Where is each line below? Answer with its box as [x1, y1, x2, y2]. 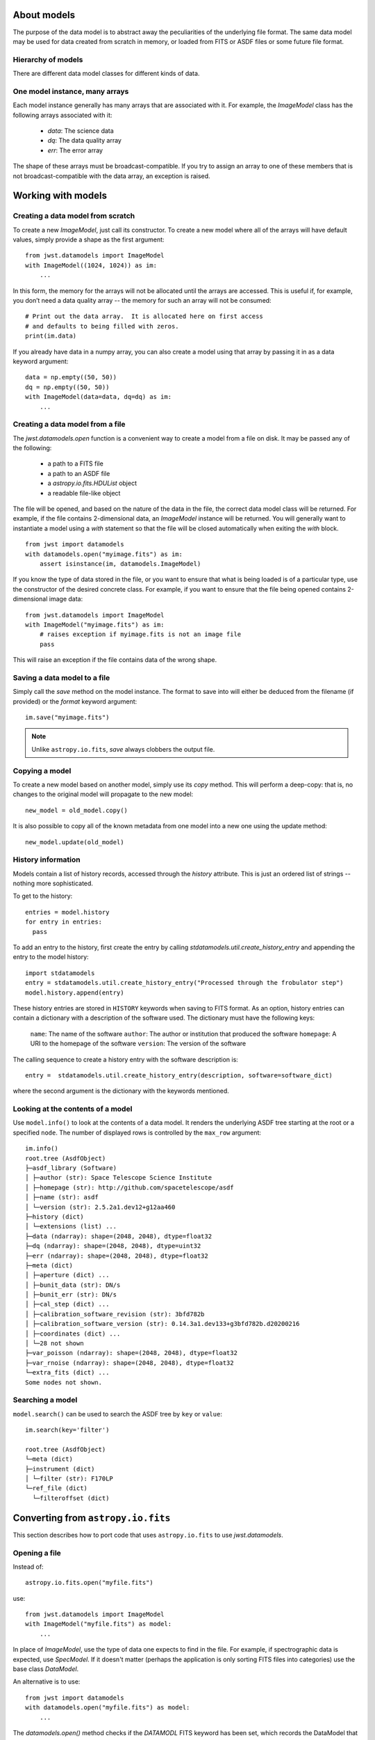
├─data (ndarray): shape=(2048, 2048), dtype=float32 [25, 1232, 212, 1240]
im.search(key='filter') [25, 1426, 110, 1434]
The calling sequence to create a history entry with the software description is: [12, 1055, 239, 1063]
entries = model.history [25, 908, 110, 916]
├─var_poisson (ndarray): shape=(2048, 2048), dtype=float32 [25, 1349, 237, 1357]
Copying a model [12, 766, 72, 775]
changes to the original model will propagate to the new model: [12, 790, 194, 798]
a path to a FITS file [47, 459, 103, 468]
